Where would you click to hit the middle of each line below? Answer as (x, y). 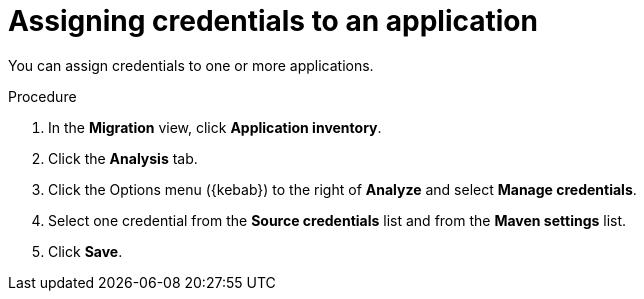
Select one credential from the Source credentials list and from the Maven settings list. (337, 220)
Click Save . (85, 251)
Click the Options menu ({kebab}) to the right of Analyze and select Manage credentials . (342, 189)
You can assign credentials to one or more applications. (191, 65)
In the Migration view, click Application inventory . (215, 127)
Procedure (42, 96)
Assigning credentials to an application (273, 21)
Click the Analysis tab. (123, 158)
